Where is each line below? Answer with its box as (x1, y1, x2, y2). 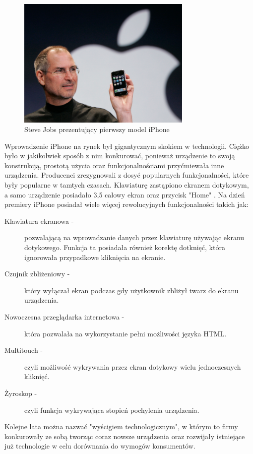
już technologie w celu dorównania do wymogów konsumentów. (4, 441, 195, 451)
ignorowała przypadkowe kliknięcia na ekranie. (24, 252, 166, 262)
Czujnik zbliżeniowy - (4, 268, 70, 279)
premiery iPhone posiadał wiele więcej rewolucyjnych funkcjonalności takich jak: (4, 199, 249, 209)
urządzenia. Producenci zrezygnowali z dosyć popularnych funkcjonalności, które (4, 170, 249, 180)
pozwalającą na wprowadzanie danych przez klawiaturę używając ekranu (24, 232, 245, 243)
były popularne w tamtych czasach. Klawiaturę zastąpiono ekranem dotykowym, (4, 180, 249, 190)
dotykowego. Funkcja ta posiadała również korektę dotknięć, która (24, 242, 225, 253)
